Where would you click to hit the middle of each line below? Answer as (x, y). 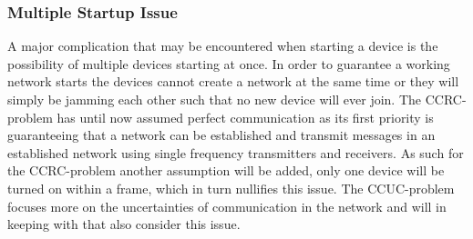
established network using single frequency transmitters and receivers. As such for (236, 152)
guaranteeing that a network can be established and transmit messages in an (221, 135)
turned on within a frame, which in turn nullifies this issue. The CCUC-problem (231, 188)
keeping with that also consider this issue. (124, 224)
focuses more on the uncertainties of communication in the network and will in (227, 206)
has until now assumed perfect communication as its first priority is (245, 117)
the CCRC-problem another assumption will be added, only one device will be (226, 170)
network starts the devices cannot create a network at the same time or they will (233, 81)
